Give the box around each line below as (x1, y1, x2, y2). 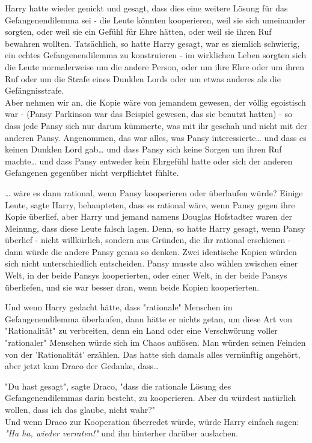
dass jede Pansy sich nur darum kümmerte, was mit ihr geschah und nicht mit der (5, 119, 308, 131)
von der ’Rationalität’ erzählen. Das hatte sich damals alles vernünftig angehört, (5, 348, 301, 360)
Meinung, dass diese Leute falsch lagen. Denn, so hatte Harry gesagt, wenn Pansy (5, 221, 305, 234)
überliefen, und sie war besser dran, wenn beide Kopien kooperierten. (5, 280, 260, 293)
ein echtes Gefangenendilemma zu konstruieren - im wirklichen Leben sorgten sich (5, 49, 307, 61)
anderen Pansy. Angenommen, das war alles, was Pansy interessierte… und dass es (5, 131, 307, 143)
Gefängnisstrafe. (5, 84, 64, 97)
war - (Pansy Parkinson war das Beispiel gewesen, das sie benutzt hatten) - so (5, 107, 293, 120)
